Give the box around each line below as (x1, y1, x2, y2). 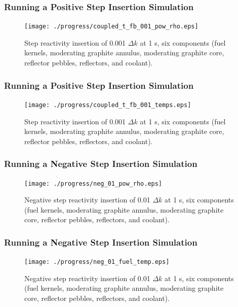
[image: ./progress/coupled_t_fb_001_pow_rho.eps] (24, 23, 199, 30)
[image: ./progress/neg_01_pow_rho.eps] (24, 180, 163, 187)
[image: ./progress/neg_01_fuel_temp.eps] (24, 258, 170, 266)
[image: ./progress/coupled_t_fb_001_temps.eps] (24, 101, 191, 109)
